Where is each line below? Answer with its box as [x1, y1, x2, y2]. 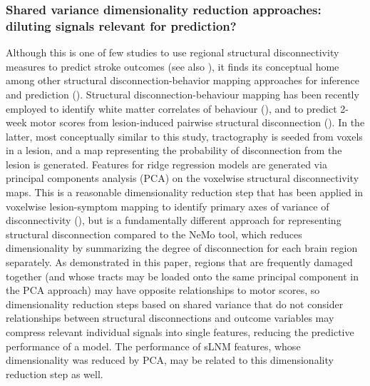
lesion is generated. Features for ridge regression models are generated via [6, 156, 327, 171]
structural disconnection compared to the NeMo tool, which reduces [6, 226, 302, 241]
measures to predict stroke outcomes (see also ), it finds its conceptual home [6, 59, 339, 73]
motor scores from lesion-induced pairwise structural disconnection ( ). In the [30, 115, 365, 130]
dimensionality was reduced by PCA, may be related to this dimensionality [6, 352, 334, 367]
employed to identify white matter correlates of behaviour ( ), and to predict [6, 101, 337, 116]
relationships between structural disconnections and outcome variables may [6, 310, 334, 325]
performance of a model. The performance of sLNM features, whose [6, 338, 301, 353]
